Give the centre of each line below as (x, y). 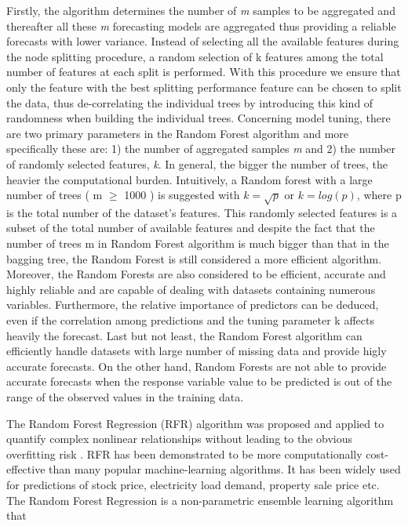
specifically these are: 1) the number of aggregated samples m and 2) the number (201, 149)
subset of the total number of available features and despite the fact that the (191, 228)
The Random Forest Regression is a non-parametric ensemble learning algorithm (200, 500)
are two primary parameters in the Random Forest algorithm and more (178, 133)
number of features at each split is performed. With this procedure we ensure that (204, 72)
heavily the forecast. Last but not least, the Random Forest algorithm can (184, 335)
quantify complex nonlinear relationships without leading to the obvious (179, 439)
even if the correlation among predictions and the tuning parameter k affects (190, 320)
